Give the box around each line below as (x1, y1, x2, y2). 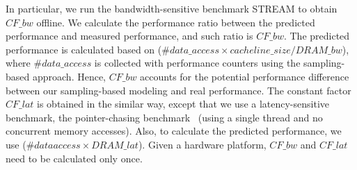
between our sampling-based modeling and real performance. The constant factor (6, 83, 351, 97)
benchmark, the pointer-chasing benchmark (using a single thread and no (6, 110, 323, 124)
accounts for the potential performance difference (140, 69, 349, 83)
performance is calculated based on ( (6, 42, 162, 56)
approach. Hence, (32, 69, 106, 83)
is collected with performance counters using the (94, 56, 301, 70)
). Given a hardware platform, (138, 137, 267, 151)
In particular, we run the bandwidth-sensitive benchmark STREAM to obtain (6, 1, 338, 15)
